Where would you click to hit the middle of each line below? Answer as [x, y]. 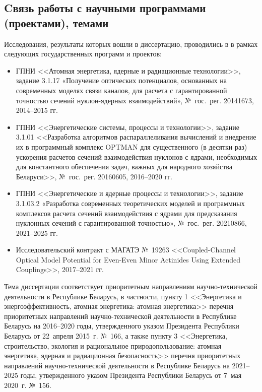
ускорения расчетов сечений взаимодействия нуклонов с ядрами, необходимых [137, 156]
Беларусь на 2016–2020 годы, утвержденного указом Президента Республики [122, 326]
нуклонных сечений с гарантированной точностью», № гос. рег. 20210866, [131, 223]
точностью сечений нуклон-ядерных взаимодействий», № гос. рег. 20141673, [135, 100]
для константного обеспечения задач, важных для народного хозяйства [124, 167]
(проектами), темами [56, 22]
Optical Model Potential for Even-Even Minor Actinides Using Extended [128, 259]
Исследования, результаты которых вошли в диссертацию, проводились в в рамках [131, 44]
